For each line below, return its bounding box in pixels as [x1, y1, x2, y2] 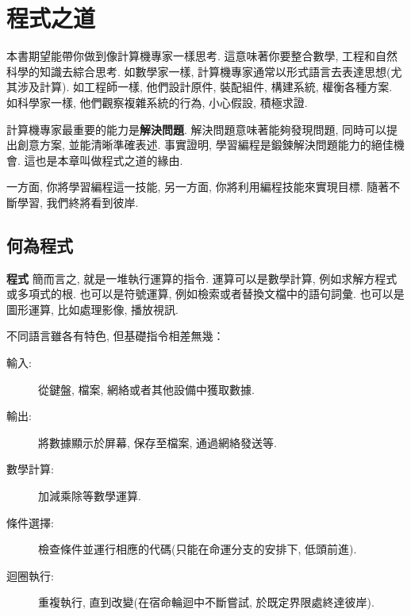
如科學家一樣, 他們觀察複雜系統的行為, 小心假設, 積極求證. [6, 94, 308, 110]
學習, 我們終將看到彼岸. [17, 193, 139, 210]
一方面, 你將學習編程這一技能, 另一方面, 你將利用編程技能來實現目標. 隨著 [6, 178, 390, 195]
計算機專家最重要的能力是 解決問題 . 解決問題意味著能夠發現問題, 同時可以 [6, 121, 387, 137]
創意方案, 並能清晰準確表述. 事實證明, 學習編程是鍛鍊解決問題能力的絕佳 [17, 136, 394, 153]
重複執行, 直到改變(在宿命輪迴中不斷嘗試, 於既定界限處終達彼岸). [38, 594, 375, 610]
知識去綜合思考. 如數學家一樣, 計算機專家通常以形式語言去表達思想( [39, 63, 391, 79]
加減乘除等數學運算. [38, 488, 141, 504]
